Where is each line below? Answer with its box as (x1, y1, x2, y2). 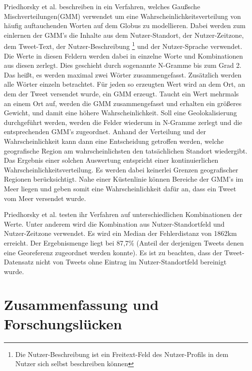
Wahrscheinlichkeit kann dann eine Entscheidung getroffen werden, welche (4, 136, 224, 146)
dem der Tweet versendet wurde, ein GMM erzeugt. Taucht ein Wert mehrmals (4, 89, 239, 98)
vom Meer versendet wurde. (4, 193, 86, 203)
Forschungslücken (4, 313, 122, 333)
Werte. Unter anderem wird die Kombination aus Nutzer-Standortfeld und (4, 218, 225, 229)
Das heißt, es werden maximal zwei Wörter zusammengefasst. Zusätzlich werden (4, 69, 242, 79)
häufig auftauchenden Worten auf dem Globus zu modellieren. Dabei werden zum (4, 20, 246, 31)
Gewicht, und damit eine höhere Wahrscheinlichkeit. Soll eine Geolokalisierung (4, 108, 237, 118)
